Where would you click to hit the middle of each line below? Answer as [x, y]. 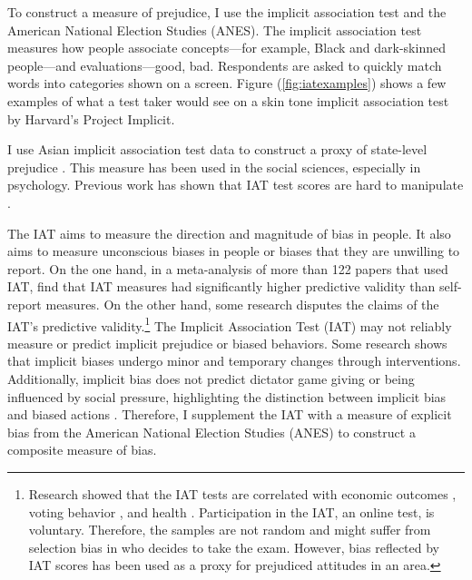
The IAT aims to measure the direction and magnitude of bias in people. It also [229, 233]
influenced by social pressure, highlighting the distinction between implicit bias [227, 396]
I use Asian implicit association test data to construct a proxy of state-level [217, 149]
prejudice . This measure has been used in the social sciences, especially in [214, 167]
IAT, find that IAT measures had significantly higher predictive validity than [221, 286]
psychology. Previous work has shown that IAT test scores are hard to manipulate [236, 185]
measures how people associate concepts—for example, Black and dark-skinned [226, 48]
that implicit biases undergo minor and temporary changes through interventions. [234, 361]
